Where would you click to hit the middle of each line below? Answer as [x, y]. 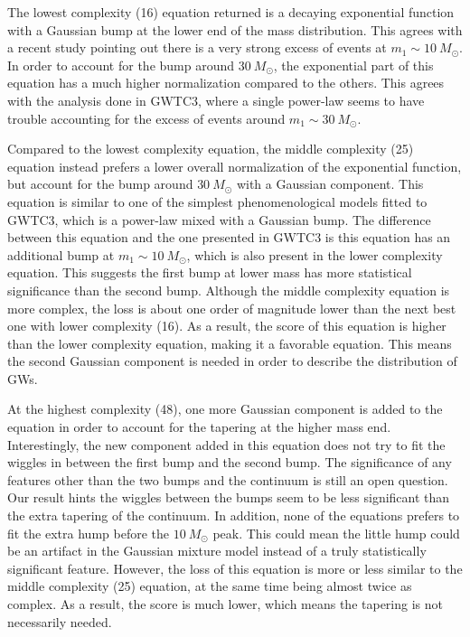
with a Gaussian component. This [330, 184]
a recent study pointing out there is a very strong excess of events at [197, 47]
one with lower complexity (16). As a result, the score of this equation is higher [227, 326]
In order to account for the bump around [121, 65]
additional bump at [61, 254]
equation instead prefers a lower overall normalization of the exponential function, [235, 166]
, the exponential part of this [353, 65]
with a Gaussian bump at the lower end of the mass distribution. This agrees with [235, 29]
